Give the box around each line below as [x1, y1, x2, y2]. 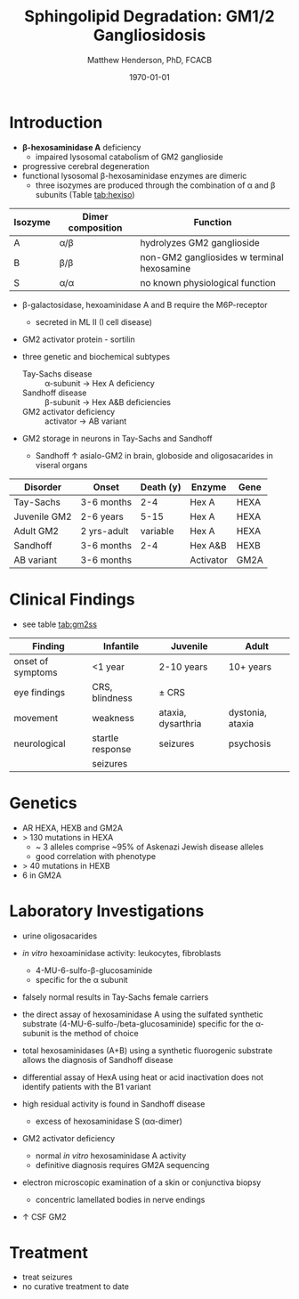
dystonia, [228, 706, 267, 719]
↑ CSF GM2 [21, 1211, 67, 1222]
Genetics [9, 792, 77, 813]
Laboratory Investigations [9, 901, 205, 921]
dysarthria [158, 717, 202, 729]
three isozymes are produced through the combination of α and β [35, 180, 276, 191]
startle [92, 732, 119, 744]
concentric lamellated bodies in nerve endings [35, 1194, 206, 1205]
